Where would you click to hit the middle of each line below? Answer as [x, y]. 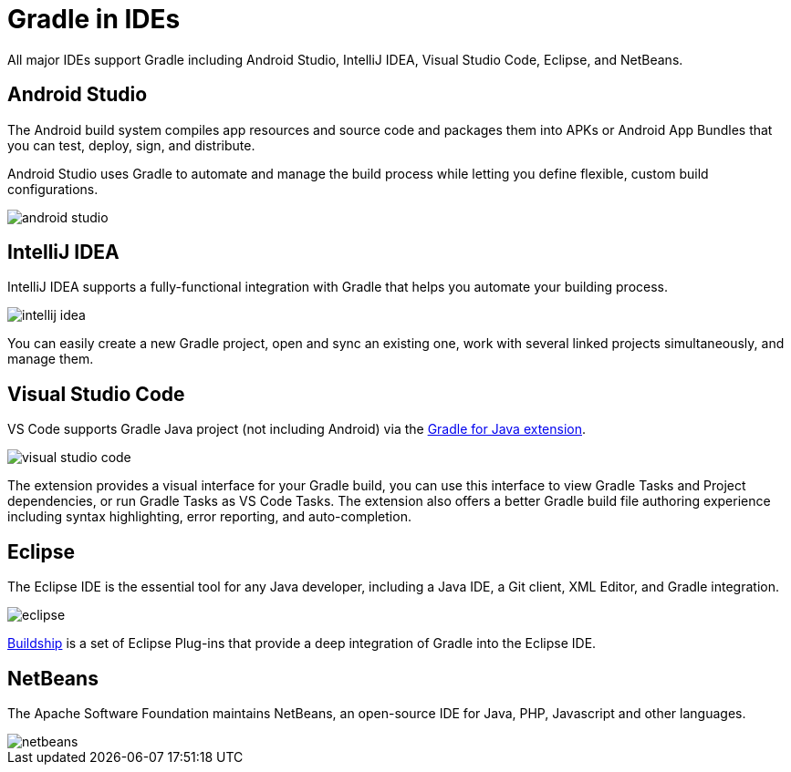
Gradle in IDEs [94, 19]
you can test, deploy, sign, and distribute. [131, 145]
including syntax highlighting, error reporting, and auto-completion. [209, 517]
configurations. [53, 189]
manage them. [51, 359]
